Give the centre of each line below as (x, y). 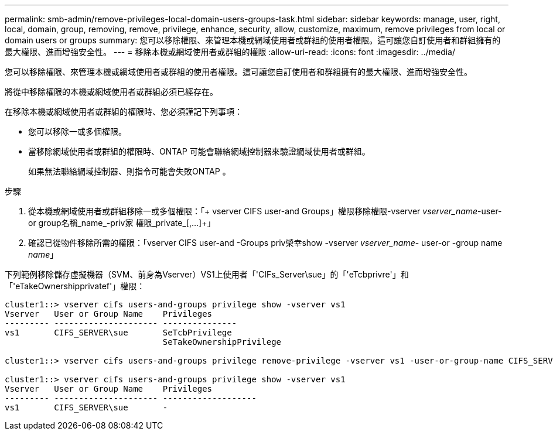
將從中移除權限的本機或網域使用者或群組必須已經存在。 (111, 92)
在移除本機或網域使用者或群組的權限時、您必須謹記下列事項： (124, 112)
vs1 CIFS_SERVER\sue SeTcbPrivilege (118, 333)
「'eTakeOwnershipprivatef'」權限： (75, 286)
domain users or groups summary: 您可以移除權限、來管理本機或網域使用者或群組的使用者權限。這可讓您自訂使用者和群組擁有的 (253, 40)
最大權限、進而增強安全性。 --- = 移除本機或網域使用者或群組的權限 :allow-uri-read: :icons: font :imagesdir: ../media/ (230, 52)
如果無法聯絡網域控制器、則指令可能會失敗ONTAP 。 (129, 171)
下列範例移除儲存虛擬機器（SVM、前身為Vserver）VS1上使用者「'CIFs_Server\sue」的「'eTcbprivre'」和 (207, 274)
